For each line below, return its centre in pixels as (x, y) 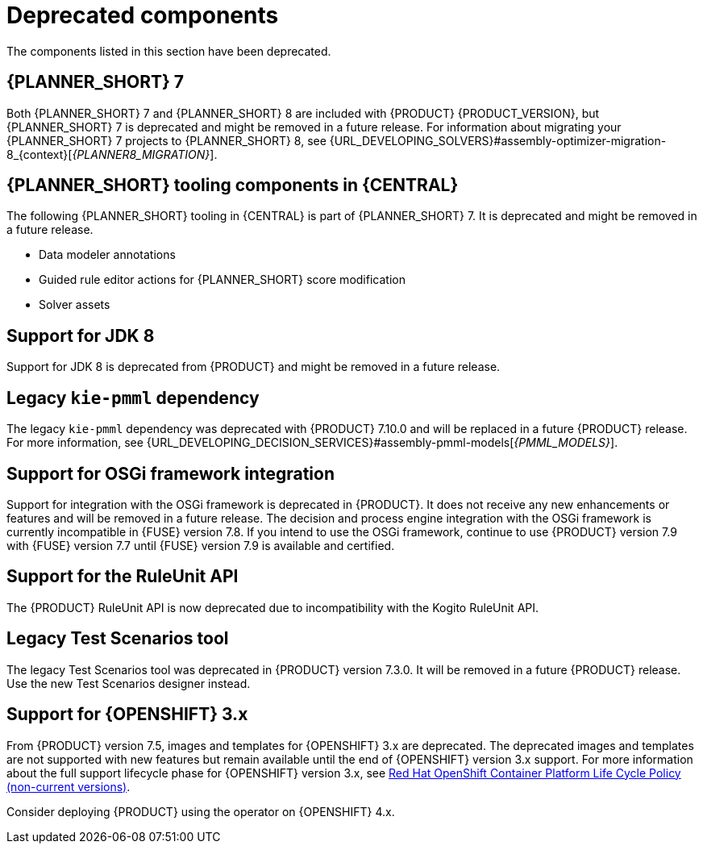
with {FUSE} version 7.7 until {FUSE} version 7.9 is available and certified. (201, 545)
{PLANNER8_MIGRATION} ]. (145, 154)
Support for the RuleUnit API (123, 577)
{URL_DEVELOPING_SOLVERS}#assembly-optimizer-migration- (498, 140)
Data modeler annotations (107, 255)
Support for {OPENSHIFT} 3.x (127, 715)
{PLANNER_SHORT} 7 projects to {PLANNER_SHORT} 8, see (166, 140)
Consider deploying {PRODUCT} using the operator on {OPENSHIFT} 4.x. (201, 811)
